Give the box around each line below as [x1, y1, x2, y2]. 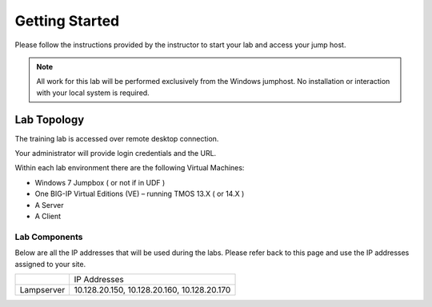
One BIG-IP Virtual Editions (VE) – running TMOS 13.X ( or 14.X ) [34, 189, 245, 199]
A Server [34, 200, 64, 209]
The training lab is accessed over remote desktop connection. [14, 134, 219, 143]
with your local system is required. [36, 88, 150, 98]
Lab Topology [14, 113, 85, 126]
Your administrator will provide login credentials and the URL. [14, 149, 217, 158]
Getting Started [14, 12, 120, 30]
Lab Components [14, 231, 83, 242]
